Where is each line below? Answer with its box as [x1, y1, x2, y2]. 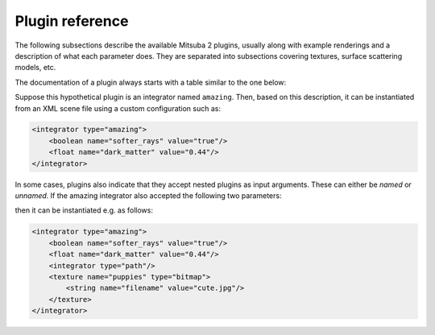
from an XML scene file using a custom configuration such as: [14, 103, 222, 113]
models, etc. [14, 63, 56, 72]
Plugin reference [14, 12, 129, 30]
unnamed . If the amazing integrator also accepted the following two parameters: [14, 191, 282, 201]
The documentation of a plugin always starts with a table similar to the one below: [14, 77, 287, 87]
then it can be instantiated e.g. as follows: [14, 205, 153, 215]
